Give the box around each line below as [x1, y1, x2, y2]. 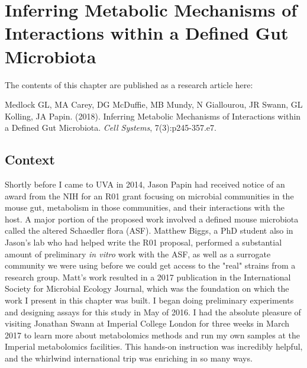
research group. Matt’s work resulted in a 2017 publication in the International [5, 270, 291, 283]
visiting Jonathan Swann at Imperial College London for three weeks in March [5, 317, 289, 330]
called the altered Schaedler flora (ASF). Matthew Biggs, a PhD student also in [5, 224, 293, 237]
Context [5, 150, 55, 169]
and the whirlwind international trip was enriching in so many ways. [5, 351, 253, 364]
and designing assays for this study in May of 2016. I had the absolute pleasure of [5, 305, 301, 318]
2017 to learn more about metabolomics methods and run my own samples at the [5, 328, 300, 341]
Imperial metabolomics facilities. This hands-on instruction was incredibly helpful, [5, 340, 303, 353]
